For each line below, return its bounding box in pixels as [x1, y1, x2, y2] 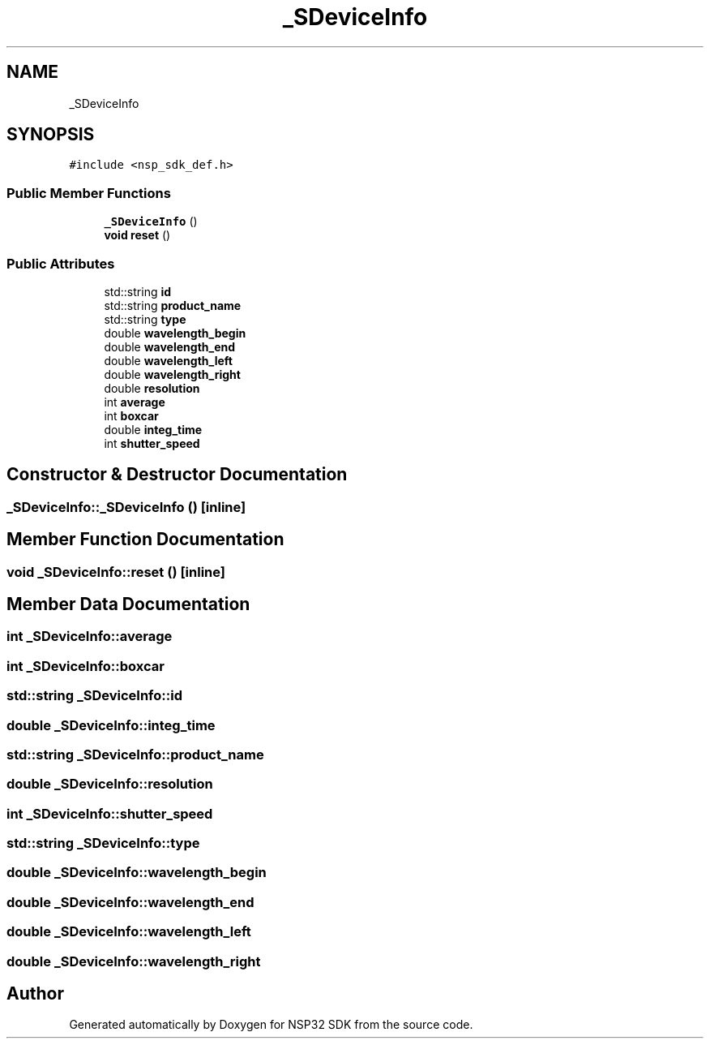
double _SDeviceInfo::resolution [6, 776, 213, 793]
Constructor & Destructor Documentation [6, 464, 348, 485]
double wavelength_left [104, 353, 233, 368]
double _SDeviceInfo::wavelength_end [6, 893, 254, 910]
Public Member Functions [6, 184, 171, 201]
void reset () [104, 228, 171, 243]
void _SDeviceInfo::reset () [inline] [6, 563, 225, 580]
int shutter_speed [104, 436, 200, 450]
